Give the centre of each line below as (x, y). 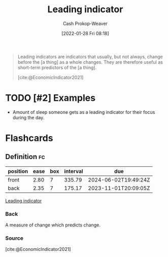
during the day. (28, 117)
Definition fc (25, 157)
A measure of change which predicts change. (53, 225)
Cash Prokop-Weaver (85, 23)
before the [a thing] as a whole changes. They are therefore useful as (90, 62)
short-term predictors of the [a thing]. (57, 67)
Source (14, 238)
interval (74, 171)
